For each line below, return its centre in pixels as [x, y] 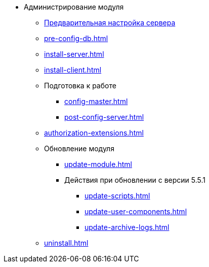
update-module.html [98, 164]
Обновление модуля [79, 148]
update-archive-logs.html [127, 227]
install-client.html [73, 70]
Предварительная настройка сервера [110, 23]
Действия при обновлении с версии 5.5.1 [135, 180]
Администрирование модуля [74, 7]
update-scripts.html [117, 196]
